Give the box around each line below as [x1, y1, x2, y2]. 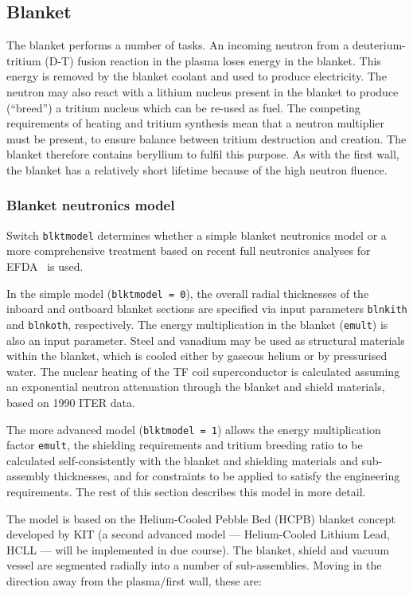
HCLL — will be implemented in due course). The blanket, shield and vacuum [6, 541, 390, 558]
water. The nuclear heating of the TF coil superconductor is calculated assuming [6, 362, 400, 379]
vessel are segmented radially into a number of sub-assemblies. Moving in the [6, 557, 382, 573]
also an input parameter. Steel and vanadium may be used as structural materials [6, 331, 405, 348]
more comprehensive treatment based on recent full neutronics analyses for [6, 242, 371, 259]
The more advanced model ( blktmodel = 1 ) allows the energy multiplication [6, 421, 381, 437]
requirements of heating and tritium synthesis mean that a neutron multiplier [6, 115, 384, 131]
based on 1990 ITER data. [6, 393, 135, 410]
